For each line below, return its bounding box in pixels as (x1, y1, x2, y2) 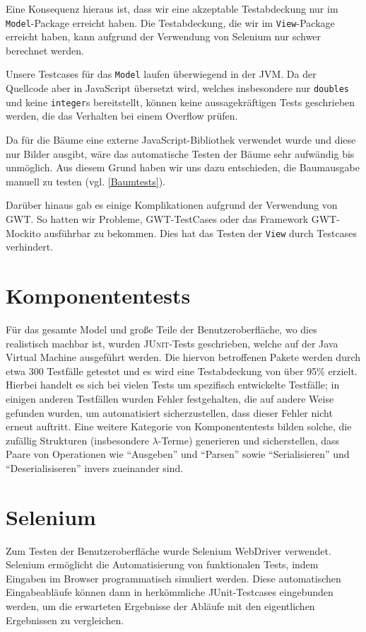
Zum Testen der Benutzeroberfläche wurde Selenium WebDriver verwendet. (6, 543, 331, 558)
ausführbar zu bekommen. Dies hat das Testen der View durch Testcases (44, 225, 357, 240)
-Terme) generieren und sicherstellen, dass (158, 432, 340, 447)
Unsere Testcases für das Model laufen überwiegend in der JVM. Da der (6, 67, 317, 81)
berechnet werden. (6, 42, 84, 57)
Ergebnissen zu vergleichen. (6, 612, 124, 627)
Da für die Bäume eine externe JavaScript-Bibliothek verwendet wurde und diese (6, 132, 356, 146)
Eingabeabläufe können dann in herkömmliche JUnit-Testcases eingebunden (6, 585, 333, 599)
